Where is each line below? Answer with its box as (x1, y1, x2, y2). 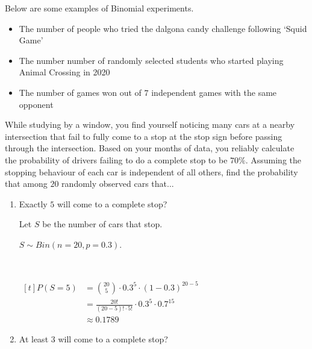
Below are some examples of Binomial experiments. (5, 2, 194, 14)
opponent (19, 98, 54, 110)
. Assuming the (245, 153, 302, 166)
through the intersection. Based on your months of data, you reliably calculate (5, 142, 295, 154)
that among (5, 177, 48, 190)
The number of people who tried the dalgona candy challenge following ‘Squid (19, 22, 307, 34)
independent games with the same (151, 86, 277, 98)
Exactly (19, 197, 48, 210)
